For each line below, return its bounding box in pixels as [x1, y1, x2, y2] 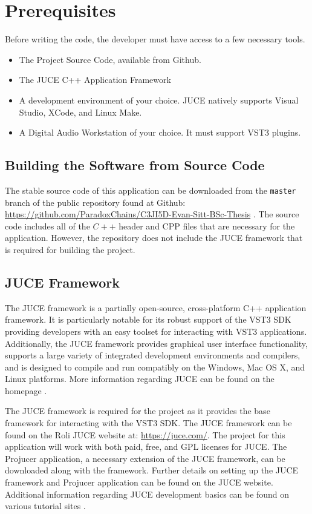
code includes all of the [5, 219, 90, 232]
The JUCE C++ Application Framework [19, 73, 171, 86]
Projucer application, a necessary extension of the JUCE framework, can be [5, 452, 285, 464]
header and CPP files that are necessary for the [119, 219, 295, 232]
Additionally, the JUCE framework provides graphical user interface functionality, [5, 337, 308, 349]
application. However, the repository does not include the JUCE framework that [5, 231, 303, 244]
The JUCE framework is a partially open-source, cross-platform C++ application [5, 301, 307, 314]
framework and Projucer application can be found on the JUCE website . [5, 476, 273, 489]
